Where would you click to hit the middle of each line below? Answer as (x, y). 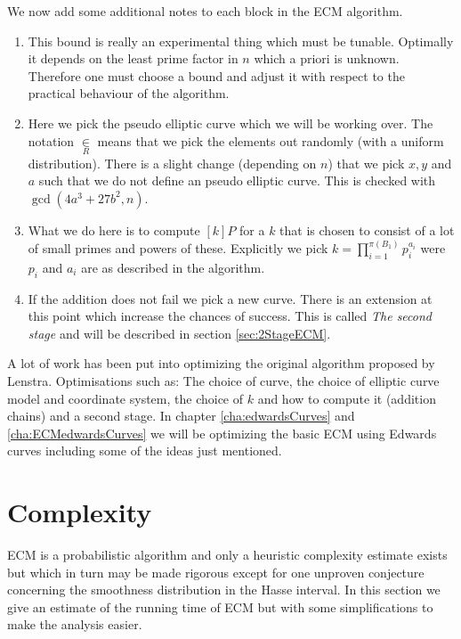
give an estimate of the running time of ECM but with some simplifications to (220, 606)
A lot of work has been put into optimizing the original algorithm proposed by (221, 363)
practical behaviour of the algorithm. (129, 93)
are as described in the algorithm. (173, 267)
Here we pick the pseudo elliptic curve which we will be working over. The (230, 123)
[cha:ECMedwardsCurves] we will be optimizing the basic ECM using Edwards (222, 433)
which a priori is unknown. (327, 58)
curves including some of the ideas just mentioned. (145, 451)
